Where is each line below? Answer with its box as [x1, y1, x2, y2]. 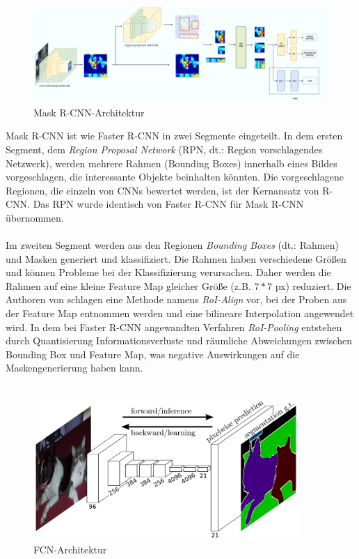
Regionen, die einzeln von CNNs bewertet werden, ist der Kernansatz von [6, 183, 319, 197]
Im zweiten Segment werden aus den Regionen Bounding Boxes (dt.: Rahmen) [6, 238, 339, 252]
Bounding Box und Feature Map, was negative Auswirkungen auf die [6, 346, 300, 361]
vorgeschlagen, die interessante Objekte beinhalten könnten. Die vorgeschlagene [6, 169, 344, 184]
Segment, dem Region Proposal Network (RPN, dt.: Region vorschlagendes [6, 141, 323, 156]
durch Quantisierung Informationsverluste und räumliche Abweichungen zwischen [6, 333, 352, 348]
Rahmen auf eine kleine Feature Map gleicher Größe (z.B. [6, 278, 251, 293]
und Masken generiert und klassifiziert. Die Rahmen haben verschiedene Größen [6, 251, 346, 266]
